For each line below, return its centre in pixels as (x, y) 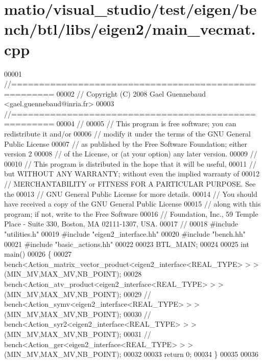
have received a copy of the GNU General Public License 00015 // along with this (132, 204)
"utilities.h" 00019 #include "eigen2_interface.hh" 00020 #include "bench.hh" (125, 234)
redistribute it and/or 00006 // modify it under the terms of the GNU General (127, 134)
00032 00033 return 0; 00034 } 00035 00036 (191, 354)
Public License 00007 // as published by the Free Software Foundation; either (126, 143)
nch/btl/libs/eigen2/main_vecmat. (130, 29)
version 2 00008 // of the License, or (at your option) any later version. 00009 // (131, 154)
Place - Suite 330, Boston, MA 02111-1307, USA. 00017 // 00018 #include (121, 224)
